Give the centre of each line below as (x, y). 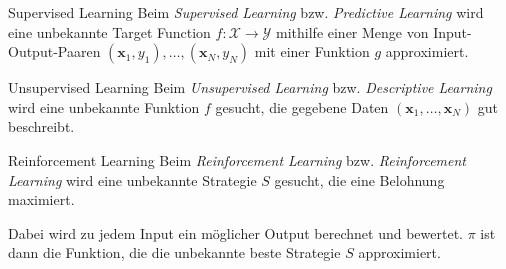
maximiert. (41, 199)
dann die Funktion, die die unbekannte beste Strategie (174, 252)
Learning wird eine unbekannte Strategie (132, 179)
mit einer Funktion (312, 51)
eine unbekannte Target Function (109, 31)
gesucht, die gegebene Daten (302, 106)
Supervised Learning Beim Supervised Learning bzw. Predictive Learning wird (246, 12)
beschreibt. (41, 126)
